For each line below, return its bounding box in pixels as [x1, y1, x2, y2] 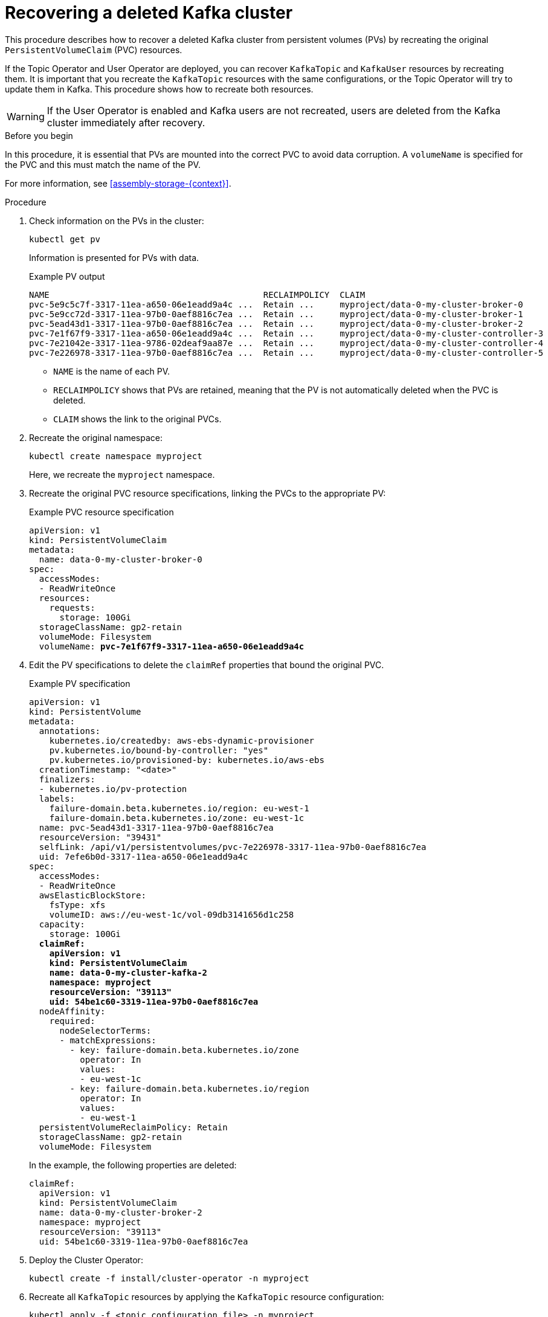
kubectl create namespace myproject [29, 451, 202, 461]
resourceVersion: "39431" [39, 832, 162, 842]
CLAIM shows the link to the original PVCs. [53, 413, 222, 424]
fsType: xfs [49, 900, 106, 910]
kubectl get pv [29, 234, 101, 244]
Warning [7, 110, 45, 123]
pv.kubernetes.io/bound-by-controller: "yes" [49, 745, 269, 755]
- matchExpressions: [59, 1035, 156, 1045]
